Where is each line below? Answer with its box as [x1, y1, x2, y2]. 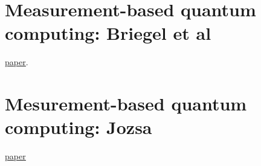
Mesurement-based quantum [5, 91, 247, 116]
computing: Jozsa [5, 115, 152, 139]
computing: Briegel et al [5, 21, 211, 45]
